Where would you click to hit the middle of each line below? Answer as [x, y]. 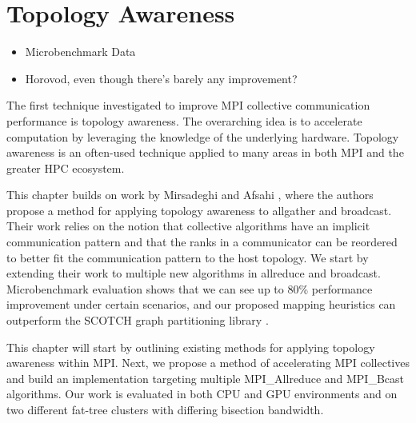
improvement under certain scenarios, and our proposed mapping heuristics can [201, 304]
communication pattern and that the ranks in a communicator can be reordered [202, 242]
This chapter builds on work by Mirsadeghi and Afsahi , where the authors [190, 195]
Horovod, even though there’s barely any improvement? [161, 78]
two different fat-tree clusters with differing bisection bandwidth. [165, 409]
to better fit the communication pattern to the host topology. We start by [188, 257]
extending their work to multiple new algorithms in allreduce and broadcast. [194, 273]
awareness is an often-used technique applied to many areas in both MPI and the [205, 152]
